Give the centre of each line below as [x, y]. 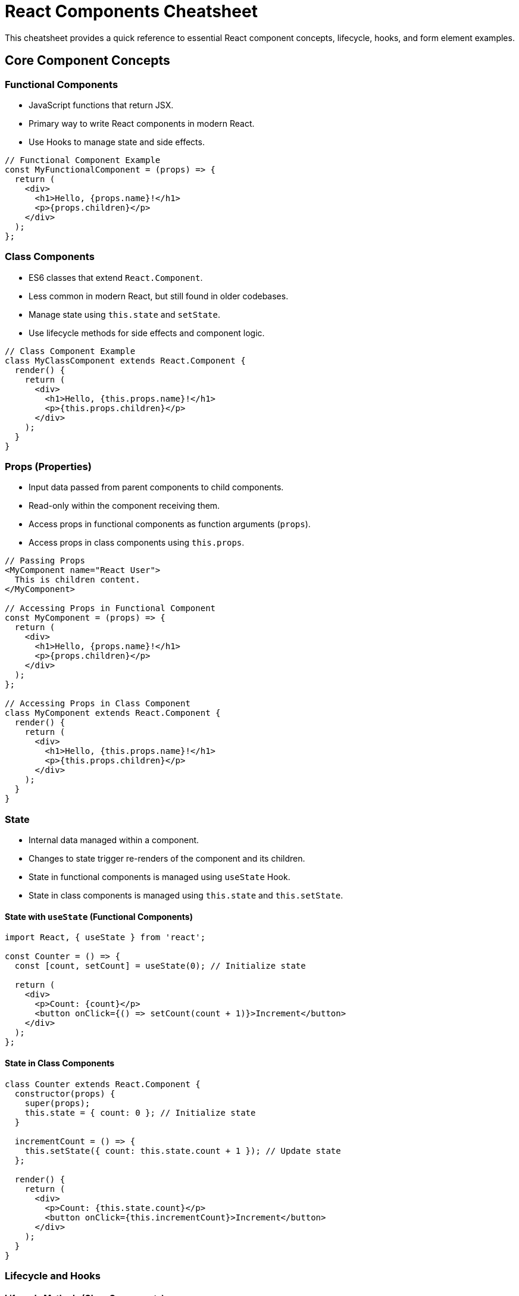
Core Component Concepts [87, 61]
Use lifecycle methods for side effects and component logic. [147, 333]
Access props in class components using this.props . [137, 543]
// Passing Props [45, 561]
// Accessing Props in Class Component [98, 704]
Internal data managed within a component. [114, 840]
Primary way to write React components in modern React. [142, 123]
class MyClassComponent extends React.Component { [125, 360]
